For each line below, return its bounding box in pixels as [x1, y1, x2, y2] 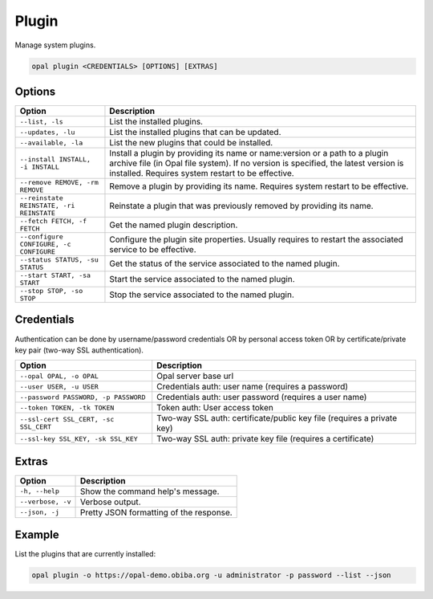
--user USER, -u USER [19, 382, 99, 391]
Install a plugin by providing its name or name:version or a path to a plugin [109, 148, 389, 159]
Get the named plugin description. [109, 219, 238, 230]
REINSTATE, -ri [19, 202, 75, 210]
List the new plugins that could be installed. [109, 137, 273, 149]
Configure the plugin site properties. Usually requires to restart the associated [109, 234, 404, 245]
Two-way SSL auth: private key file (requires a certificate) [156, 434, 374, 445]
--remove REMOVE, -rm [19, 178, 99, 187]
